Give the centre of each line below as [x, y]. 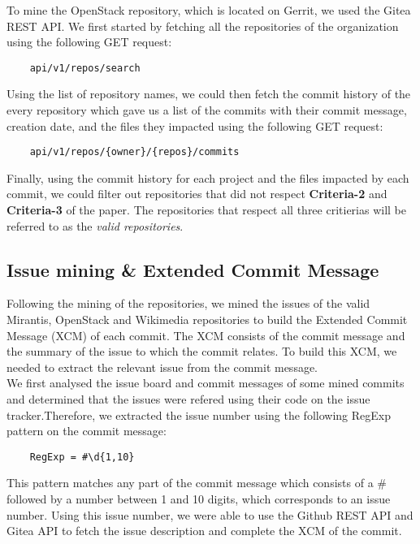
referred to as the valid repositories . [95, 225]
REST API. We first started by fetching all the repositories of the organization [203, 26]
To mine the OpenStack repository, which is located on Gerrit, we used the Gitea [209, 10]
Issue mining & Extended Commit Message [193, 269]
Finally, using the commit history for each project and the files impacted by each [208, 177]
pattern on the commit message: [87, 431]
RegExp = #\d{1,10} [82, 457]
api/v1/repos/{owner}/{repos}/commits [134, 152]
